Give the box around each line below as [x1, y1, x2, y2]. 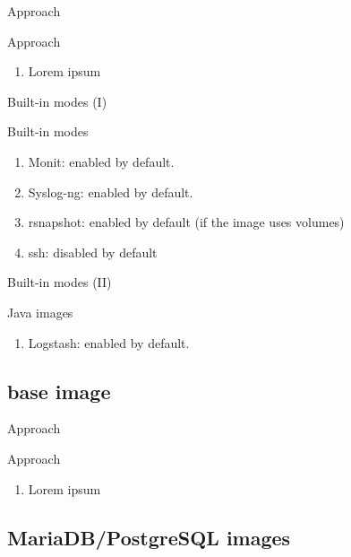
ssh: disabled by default [28, 242, 158, 261]
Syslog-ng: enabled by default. [28, 182, 193, 201]
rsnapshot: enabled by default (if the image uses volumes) [28, 213, 345, 231]
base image [7, 377, 111, 405]
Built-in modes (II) [7, 273, 112, 292]
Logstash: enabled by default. [28, 333, 190, 352]
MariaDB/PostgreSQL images [7, 523, 291, 551]
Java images [7, 302, 73, 321]
